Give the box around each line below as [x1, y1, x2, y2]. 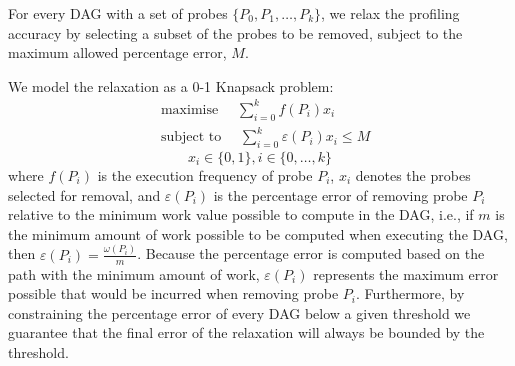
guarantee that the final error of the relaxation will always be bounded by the [8, 322, 485, 343]
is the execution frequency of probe [97, 165, 313, 186]
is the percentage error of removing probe [213, 184, 468, 205]
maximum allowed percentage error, [8, 42, 227, 63]
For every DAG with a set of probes [8, 3, 228, 23]
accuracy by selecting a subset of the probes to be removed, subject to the [8, 22, 463, 43]
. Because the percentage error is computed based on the [137, 243, 485, 264]
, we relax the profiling [321, 3, 460, 23]
